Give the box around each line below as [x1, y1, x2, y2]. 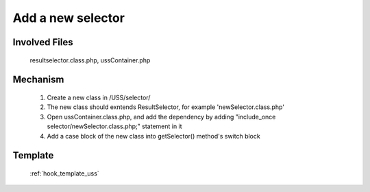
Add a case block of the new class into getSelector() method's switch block [47, 132, 260, 140]
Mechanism [12, 74, 64, 86]
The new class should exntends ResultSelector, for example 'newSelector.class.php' [47, 103, 284, 111]
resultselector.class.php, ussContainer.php [29, 56, 151, 64]
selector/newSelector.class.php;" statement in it [47, 122, 182, 130]
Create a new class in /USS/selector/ [47, 93, 151, 101]
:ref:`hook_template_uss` [29, 169, 99, 178]
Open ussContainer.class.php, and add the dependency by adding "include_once [47, 112, 276, 121]
